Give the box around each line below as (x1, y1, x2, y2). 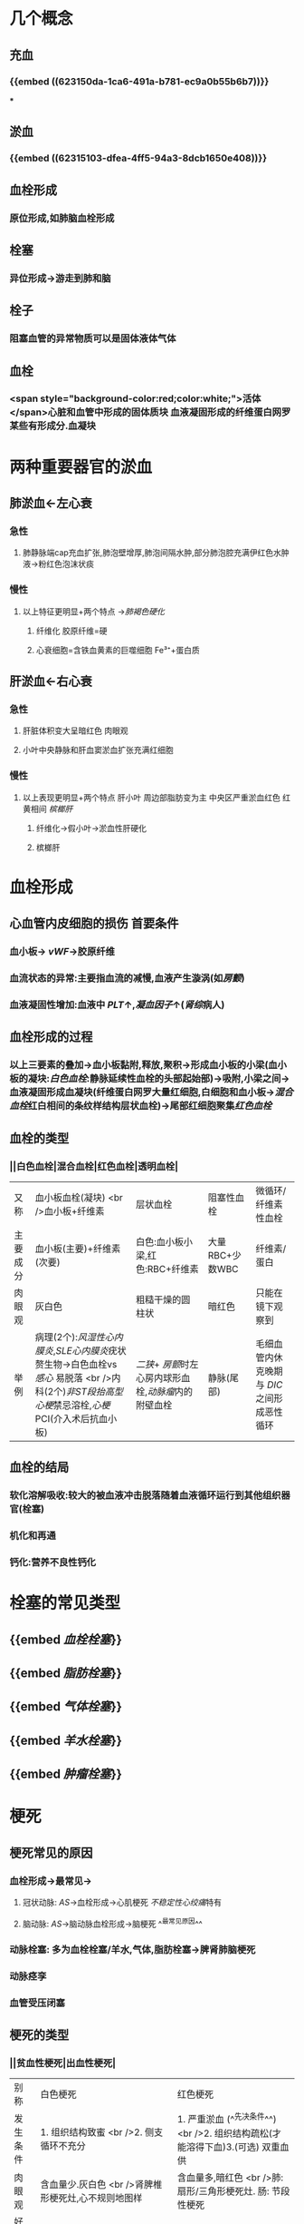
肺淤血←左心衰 (9, 495, 93, 511)
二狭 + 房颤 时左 (135, 1357, 199, 1370)
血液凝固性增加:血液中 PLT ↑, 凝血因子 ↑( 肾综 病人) (9, 998, 225, 1011)
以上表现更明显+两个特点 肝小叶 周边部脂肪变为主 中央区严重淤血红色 (22, 791, 280, 803)
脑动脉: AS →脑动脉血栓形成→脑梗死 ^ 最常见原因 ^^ (22, 1916, 204, 1929)
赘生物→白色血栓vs (34, 1357, 118, 1370)
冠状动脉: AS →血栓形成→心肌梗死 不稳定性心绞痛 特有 (22, 1897, 223, 1908)
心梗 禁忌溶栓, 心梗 (34, 1398, 110, 1411)
